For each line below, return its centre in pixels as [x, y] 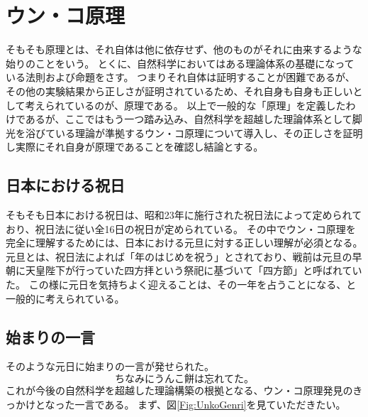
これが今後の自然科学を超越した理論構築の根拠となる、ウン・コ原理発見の [179, 390]
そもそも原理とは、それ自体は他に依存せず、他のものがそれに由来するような [184, 49]
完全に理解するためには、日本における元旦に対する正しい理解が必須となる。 [184, 243]
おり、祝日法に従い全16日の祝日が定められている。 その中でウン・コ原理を [181, 228]
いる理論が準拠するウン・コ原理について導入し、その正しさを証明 [209, 132]
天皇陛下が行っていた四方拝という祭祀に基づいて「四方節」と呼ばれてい [194, 270]
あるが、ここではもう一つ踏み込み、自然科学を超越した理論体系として [189, 119]
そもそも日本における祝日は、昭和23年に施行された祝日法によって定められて [184, 215]
